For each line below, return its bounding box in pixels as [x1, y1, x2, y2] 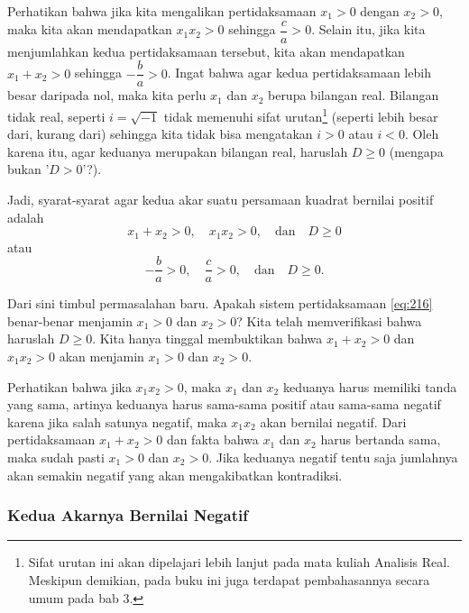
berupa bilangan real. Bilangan [267, 86, 439, 105]
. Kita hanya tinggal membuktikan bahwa [92, 329, 323, 348]
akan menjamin [59, 347, 144, 366]
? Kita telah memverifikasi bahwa [236, 311, 422, 330]
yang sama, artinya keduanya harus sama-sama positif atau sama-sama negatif [7, 395, 441, 414]
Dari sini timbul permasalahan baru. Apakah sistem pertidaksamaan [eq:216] [7, 294, 433, 313]
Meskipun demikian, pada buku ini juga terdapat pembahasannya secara [28, 570, 430, 589]
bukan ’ [7, 160, 50, 178]
